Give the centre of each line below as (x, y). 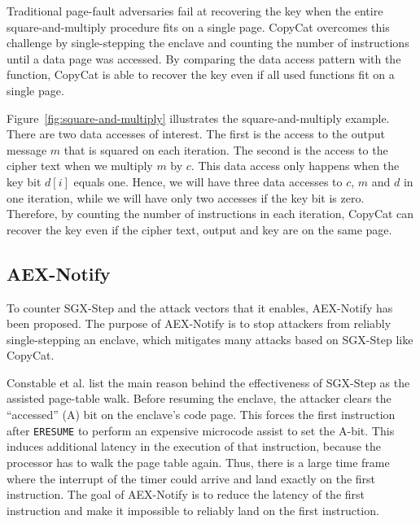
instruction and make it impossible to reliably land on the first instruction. (193, 510)
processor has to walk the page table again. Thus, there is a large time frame (198, 462)
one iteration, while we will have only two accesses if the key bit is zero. (186, 197)
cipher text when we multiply (80, 166)
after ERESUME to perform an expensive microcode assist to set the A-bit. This (201, 430)
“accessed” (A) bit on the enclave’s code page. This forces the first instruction (201, 415)
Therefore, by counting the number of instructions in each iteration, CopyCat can (210, 214)
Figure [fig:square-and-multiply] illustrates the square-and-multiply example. (198, 118)
